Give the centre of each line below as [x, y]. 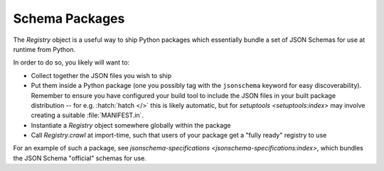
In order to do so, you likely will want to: [71, 62]
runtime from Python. [44, 49]
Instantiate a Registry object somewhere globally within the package [131, 125]
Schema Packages [69, 18]
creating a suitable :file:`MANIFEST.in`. [87, 115]
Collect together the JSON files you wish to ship [101, 75]
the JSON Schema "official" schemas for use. [80, 158]
